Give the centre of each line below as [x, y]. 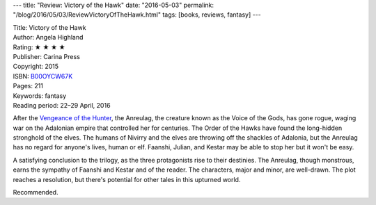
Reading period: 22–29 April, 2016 [62, 105]
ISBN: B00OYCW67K [43, 76]
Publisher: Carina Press [46, 56]
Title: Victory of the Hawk [49, 27]
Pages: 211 [28, 86]
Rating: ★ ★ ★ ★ [39, 47]
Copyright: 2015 [36, 67]
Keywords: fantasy [40, 96]
